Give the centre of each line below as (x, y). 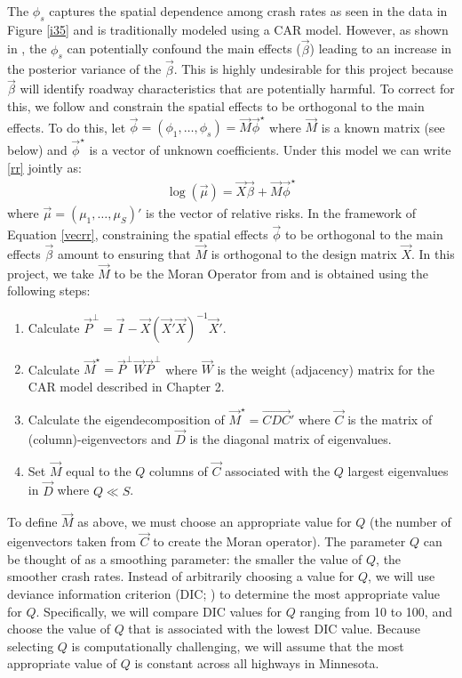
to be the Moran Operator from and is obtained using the (271, 273)
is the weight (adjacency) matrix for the (326, 369)
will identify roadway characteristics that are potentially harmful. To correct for (237, 89)
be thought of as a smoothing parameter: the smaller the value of (185, 558)
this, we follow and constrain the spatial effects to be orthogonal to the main (216, 106)
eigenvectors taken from (72, 541)
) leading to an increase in (381, 48)
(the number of (410, 522)
